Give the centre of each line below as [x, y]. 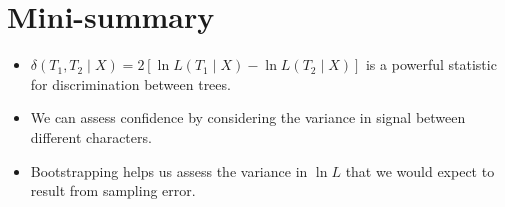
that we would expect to [420, 170]
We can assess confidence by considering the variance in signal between [248, 117]
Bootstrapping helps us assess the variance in [169, 170]
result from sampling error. [113, 190]
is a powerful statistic [431, 64]
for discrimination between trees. [130, 83]
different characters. [91, 136]
